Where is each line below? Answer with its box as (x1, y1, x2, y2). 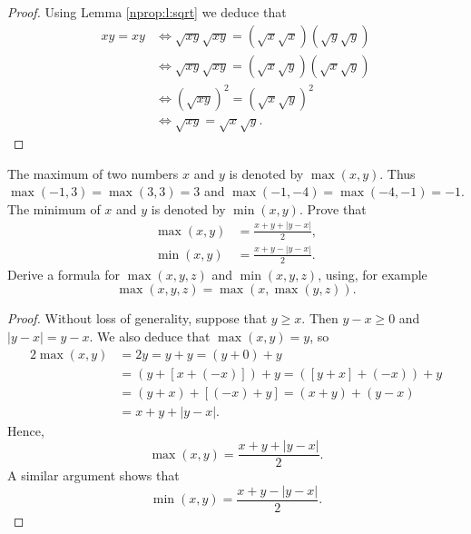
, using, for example (318, 264, 427, 283)
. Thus (379, 163, 416, 183)
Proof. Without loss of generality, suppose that (7, 309, 268, 328)
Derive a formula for (7, 264, 120, 283)
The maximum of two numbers (7, 163, 179, 183)
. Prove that (299, 199, 367, 218)
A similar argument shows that (7, 466, 180, 485)
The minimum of (7, 199, 101, 218)
